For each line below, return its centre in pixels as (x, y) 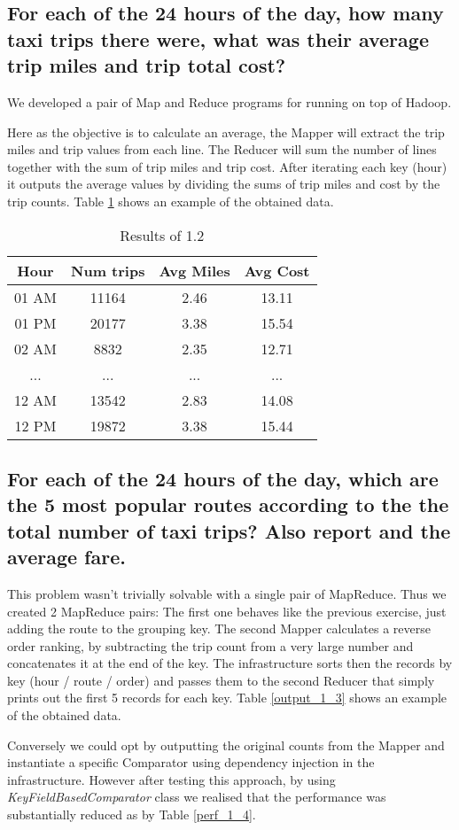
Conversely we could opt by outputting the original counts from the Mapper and (226, 745)
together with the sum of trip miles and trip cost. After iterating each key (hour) (227, 166)
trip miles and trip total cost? (147, 65)
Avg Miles (194, 270)
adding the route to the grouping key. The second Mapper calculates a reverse (219, 628)
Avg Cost (277, 270)
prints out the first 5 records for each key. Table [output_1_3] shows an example (227, 698)
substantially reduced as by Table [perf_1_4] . (132, 814)
